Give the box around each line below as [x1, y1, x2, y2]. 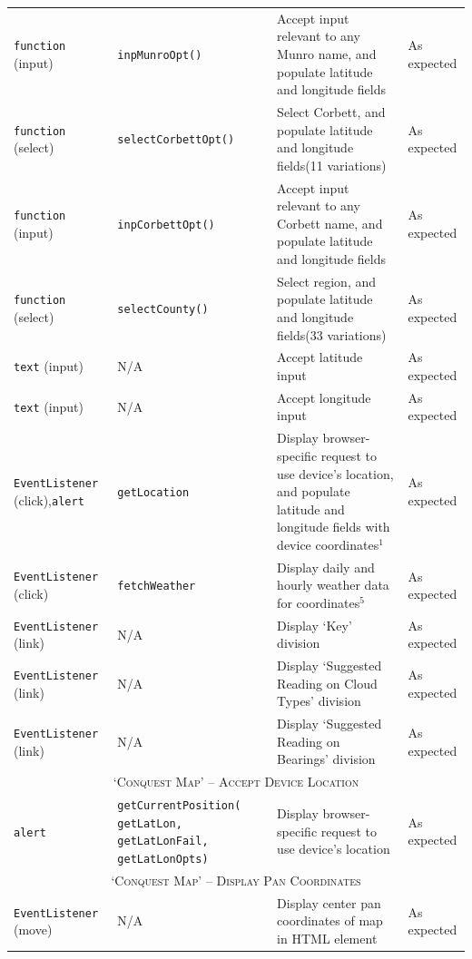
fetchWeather [117, 580, 196, 593]
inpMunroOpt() [117, 48, 202, 62]
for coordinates [277, 592, 360, 612]
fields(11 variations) [277, 155, 387, 174]
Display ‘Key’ [277, 615, 352, 634]
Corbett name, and [277, 213, 383, 232]
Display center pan [277, 893, 381, 912]
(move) [14, 920, 53, 939]
